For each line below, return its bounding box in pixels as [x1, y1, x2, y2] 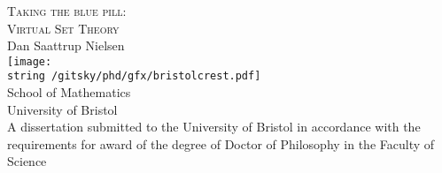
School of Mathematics [7, 83, 131, 102]
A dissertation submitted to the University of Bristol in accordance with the [7, 117, 421, 136]
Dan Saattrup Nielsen [7, 36, 125, 55]
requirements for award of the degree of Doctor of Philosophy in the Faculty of [7, 134, 435, 153]
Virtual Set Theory [7, 19, 120, 37]
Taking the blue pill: [7, 2, 127, 19]
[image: [7, 55, 52, 68]
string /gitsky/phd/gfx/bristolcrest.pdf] [7, 70, 261, 83]
